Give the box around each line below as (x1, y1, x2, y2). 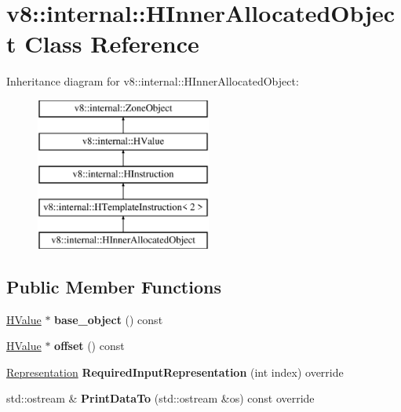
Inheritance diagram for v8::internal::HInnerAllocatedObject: (6, 73, 299, 89)
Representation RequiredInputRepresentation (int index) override (6, 363, 344, 380)
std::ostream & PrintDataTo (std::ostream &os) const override (6, 390, 315, 407)
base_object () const (54, 311, 163, 327)
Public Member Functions (6, 274, 221, 298)
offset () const (54, 337, 125, 354)
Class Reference (24, 27, 199, 60)
